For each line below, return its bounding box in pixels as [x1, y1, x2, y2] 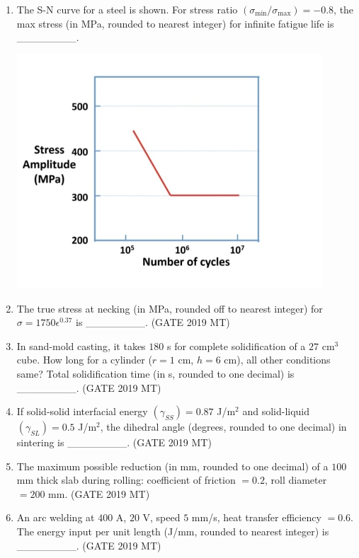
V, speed [142, 510, 181, 525]
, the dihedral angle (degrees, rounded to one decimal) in [100, 419, 347, 434]
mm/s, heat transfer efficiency [191, 510, 321, 525]
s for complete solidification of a [166, 338, 306, 353]
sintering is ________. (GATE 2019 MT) [16, 435, 212, 450]
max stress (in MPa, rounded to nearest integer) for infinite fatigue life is [16, 16, 334, 30]
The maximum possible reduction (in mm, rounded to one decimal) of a [16, 458, 329, 473]
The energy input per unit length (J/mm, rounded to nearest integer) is [16, 524, 329, 539]
